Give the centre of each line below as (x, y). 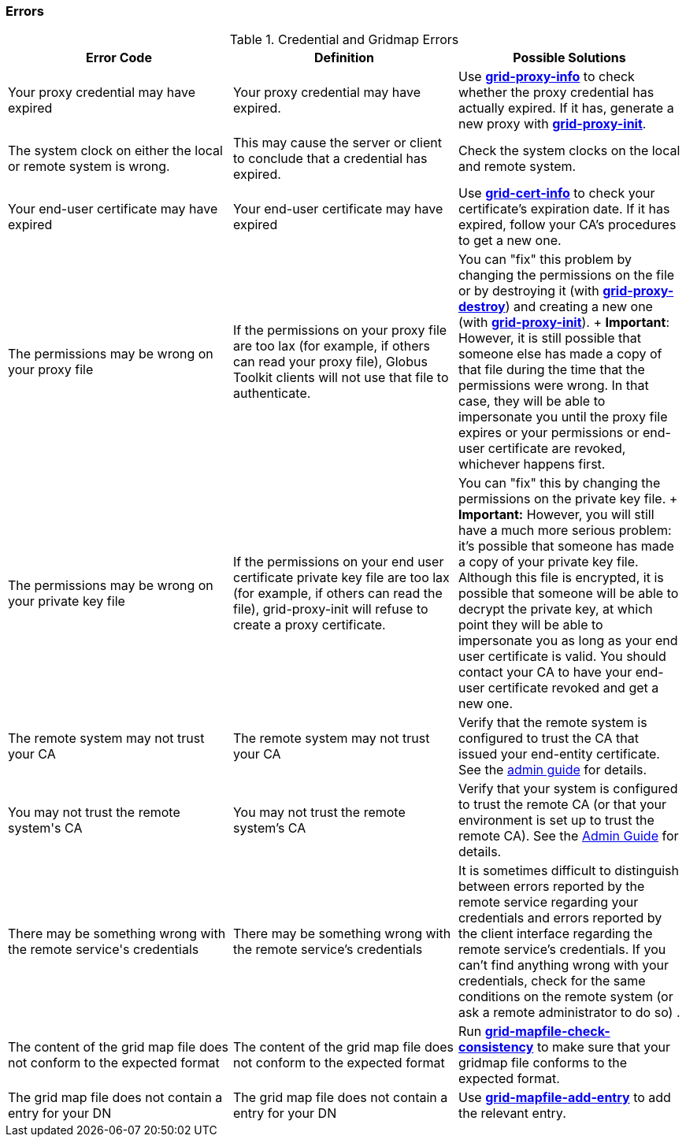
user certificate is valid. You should (562, 657)
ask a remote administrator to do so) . (569, 1013)
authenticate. (272, 393)
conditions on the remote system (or (565, 997)
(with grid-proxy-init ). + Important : (564, 323)
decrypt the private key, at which (555, 609)
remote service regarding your (548, 902)
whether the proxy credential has (556, 93)
